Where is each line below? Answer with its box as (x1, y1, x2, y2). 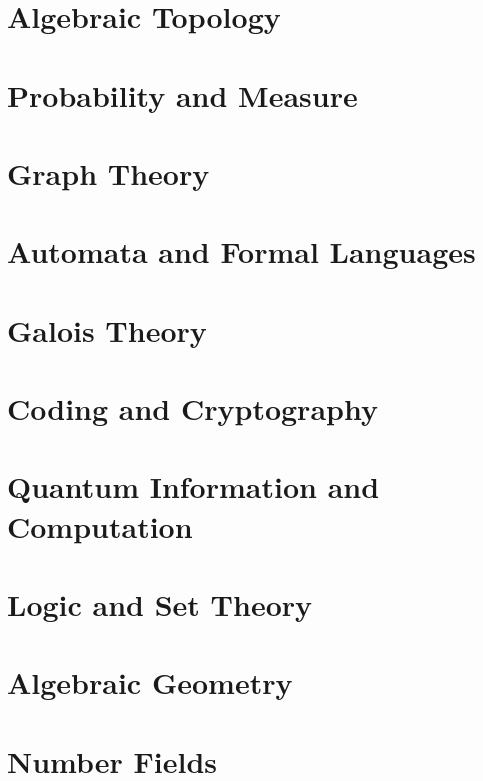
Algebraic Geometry (7, 662, 293, 703)
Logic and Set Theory (7, 584, 313, 624)
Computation (7, 505, 193, 546)
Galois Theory (7, 309, 207, 350)
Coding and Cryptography (7, 388, 378, 429)
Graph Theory (7, 152, 210, 193)
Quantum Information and (7, 466, 380, 507)
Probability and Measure (7, 74, 358, 115)
